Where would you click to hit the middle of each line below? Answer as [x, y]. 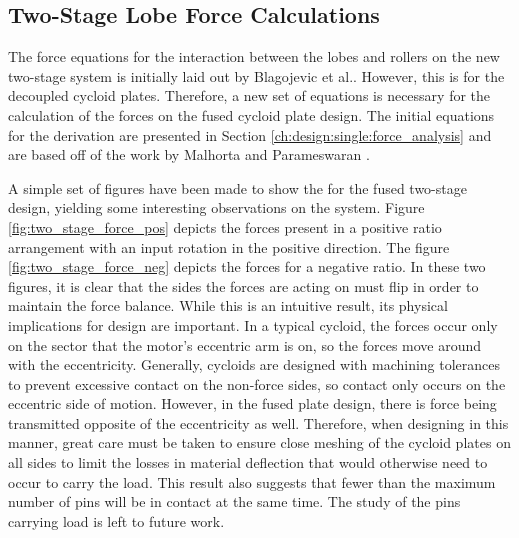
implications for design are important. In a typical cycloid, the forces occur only [253, 324]
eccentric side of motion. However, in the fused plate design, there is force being [252, 403]
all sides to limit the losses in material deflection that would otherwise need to [248, 462]
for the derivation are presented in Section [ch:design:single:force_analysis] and [250, 134]
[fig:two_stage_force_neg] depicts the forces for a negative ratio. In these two [247, 266]
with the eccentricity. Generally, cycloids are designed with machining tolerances [254, 364]
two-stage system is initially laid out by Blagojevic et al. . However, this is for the [256, 75]
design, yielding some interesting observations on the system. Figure [216, 207]
